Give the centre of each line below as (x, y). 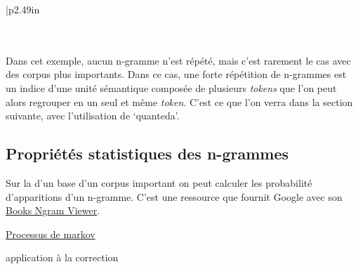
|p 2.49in (23, 9)
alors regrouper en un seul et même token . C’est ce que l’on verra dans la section (179, 101)
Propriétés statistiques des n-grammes (147, 153)
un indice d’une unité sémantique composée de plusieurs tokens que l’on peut (171, 87)
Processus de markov (51, 234)
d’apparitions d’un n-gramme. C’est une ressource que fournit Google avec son (174, 196)
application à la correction (62, 257)
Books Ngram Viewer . (53, 210)
